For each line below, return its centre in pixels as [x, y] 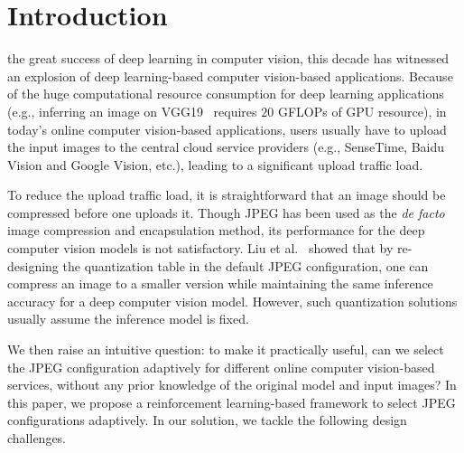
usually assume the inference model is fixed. [128, 319]
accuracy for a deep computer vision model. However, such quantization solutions [232, 301]
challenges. [37, 438]
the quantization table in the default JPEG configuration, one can [246, 265]
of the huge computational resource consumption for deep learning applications [226, 94]
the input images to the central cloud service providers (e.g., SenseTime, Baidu [226, 147]
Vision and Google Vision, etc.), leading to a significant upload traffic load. [215, 164]
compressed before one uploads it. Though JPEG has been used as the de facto [226, 212]
